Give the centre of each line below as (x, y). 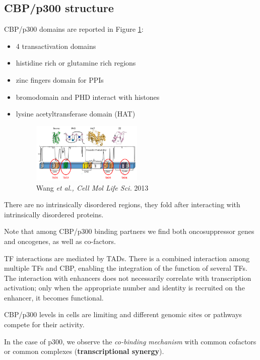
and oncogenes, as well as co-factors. (60, 241)
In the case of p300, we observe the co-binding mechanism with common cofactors (130, 341)
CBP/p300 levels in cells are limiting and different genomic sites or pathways (123, 314)
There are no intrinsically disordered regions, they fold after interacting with (122, 204)
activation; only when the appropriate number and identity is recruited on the (124, 288)
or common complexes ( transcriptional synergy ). (84, 351)
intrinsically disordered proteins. (54, 214)
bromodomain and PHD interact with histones (88, 97)
